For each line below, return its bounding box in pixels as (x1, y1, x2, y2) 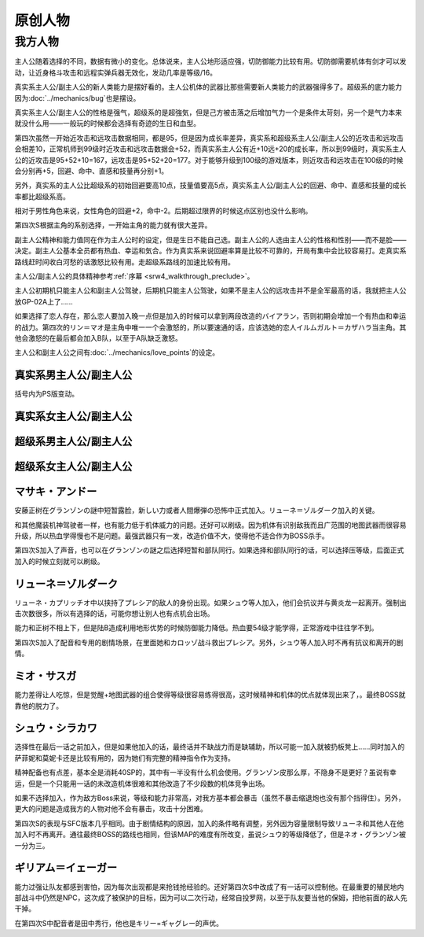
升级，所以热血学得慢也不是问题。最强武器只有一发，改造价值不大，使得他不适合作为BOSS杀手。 (14, 531, 329, 540)
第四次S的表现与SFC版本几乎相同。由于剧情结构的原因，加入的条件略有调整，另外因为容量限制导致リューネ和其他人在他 (14, 818, 404, 828)
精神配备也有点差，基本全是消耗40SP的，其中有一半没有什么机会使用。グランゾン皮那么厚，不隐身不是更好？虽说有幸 (14, 768, 397, 777)
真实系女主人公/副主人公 (14, 410, 133, 423)
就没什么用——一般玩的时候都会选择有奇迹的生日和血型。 (14, 119, 200, 128)
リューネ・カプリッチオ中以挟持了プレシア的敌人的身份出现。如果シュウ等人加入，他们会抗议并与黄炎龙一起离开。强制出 (14, 598, 407, 607)
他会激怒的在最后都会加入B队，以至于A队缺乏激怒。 (14, 333, 182, 342)
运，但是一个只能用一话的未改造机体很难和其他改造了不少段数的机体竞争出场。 (14, 779, 269, 788)
